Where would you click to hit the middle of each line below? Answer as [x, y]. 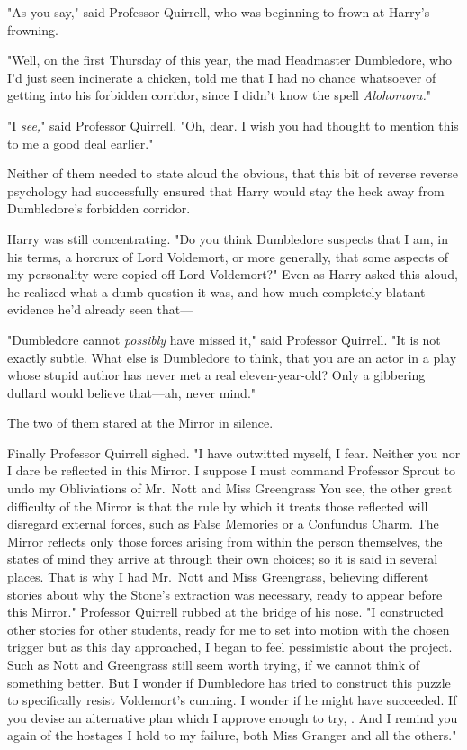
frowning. [33, 29]
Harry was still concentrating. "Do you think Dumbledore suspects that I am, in [228, 238]
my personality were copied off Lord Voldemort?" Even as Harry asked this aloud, [233, 274]
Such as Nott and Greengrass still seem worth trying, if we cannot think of [213, 664]
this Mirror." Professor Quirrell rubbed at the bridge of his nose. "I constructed [225, 612]
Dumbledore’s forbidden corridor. [99, 208]
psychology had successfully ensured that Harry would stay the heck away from [226, 190]
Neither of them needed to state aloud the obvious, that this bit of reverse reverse [233, 173]
